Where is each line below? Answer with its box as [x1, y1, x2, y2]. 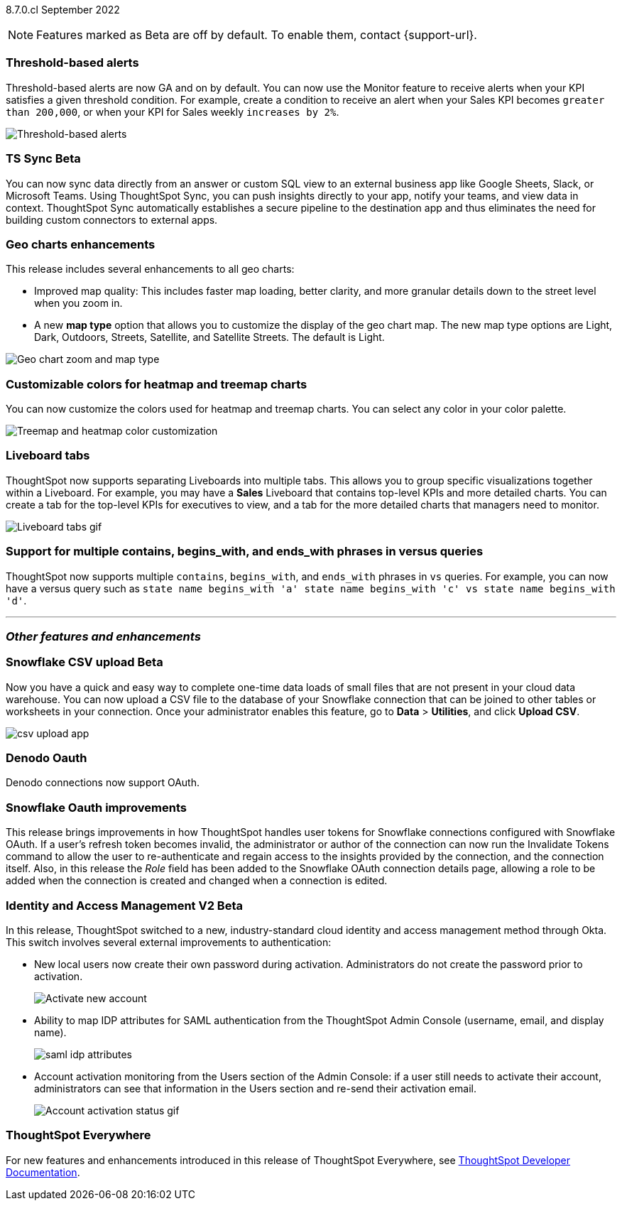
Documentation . [6, 1166, 80, 1178]
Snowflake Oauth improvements [6, 800, 187, 815]
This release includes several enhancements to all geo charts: [6, 263, 295, 276]
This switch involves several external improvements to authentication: [6, 935, 332, 948]
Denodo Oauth [6, 751, 87, 765]
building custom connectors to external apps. [6, 213, 218, 226]
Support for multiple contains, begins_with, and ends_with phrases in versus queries [6, 544, 484, 559]
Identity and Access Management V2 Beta [6, 898, 243, 913]
